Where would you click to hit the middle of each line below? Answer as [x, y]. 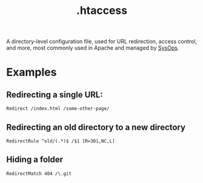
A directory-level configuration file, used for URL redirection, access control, [101, 42]
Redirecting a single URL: [55, 95]
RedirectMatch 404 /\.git [39, 173]
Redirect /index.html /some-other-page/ [58, 109]
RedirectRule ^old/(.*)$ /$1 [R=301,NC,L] [61, 141]
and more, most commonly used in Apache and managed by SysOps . [93, 48]
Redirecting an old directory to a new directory [96, 127]
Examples [32, 72]
